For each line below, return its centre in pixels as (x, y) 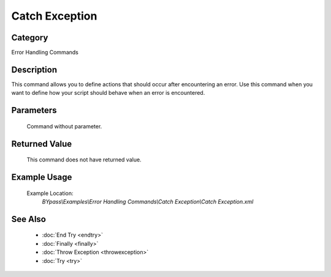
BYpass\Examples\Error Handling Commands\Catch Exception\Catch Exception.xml (148, 201)
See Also (29, 219)
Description (34, 69)
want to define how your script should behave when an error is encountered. (108, 93)
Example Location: (50, 193)
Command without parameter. (64, 126)
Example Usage (42, 177)
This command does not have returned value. (84, 160)
